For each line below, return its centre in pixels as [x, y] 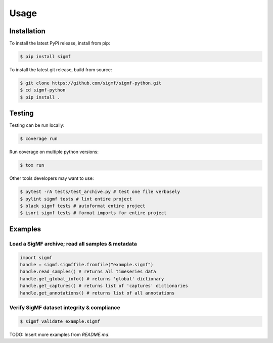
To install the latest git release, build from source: [61, 70]
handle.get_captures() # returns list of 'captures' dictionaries [104, 286]
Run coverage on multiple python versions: [54, 152]
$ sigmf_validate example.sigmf [60, 321]
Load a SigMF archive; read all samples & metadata [73, 243]
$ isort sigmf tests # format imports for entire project [93, 213]
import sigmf [36, 257]
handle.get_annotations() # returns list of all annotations [97, 293]
